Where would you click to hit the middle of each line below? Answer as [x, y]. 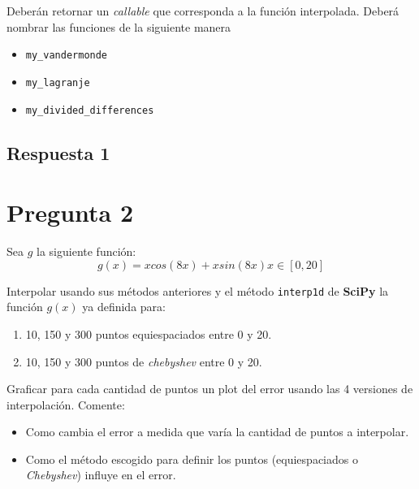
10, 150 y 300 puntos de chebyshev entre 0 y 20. [144, 361]
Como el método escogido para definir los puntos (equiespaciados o [192, 459]
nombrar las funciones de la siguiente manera [119, 26]
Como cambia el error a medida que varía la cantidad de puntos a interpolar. [217, 432]
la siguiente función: [86, 251]
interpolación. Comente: [66, 404]
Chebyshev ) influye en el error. [101, 475]
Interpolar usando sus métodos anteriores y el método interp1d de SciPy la [198, 290]
